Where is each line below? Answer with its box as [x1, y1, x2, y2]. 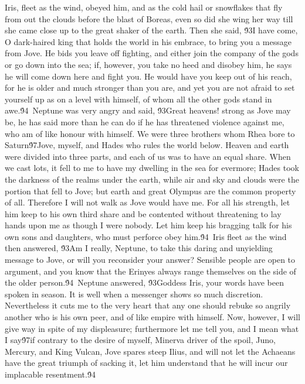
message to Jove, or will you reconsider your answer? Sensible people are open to [5, 253, 296, 266]
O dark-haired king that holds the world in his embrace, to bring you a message [5, 35, 292, 47]
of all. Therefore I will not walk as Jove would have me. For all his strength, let [5, 196, 290, 208]
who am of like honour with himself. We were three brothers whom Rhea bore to [5, 127, 295, 139]
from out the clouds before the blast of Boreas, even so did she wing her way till [5, 12, 293, 25]
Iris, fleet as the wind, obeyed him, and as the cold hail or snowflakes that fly [5, 1, 283, 13]
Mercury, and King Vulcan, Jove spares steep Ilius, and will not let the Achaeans [5, 345, 296, 357]
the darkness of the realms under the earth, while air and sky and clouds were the [5, 173, 299, 185]
